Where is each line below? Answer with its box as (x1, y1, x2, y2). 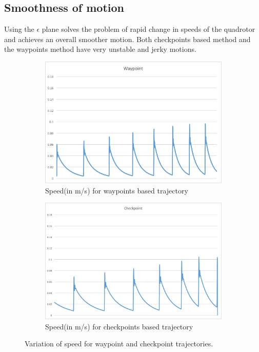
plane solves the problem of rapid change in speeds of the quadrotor (42, 24, 255, 34)
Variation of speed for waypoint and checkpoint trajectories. (25, 338, 213, 349)
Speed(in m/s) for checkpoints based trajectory (45, 321, 193, 331)
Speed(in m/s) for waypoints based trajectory (45, 185, 188, 195)
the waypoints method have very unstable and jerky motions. (4, 44, 196, 54)
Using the (4, 24, 34, 34)
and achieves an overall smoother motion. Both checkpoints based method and (4, 33, 251, 44)
